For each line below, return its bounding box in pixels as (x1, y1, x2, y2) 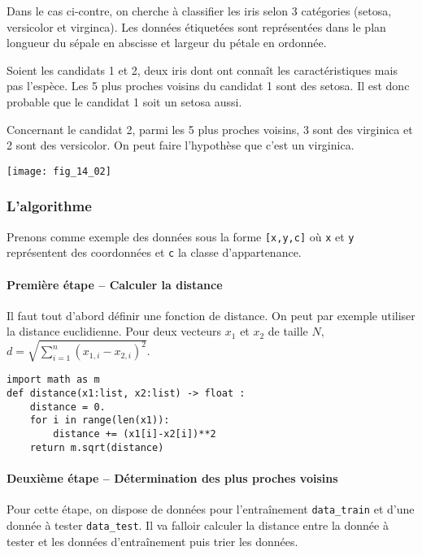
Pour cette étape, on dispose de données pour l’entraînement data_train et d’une (7, 501, 415, 518)
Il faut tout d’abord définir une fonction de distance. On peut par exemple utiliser (7, 306, 415, 323)
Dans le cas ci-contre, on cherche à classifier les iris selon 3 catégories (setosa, (7, 2, 392, 19)
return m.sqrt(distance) (29, 441, 164, 453)
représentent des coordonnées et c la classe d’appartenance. (7, 244, 302, 261)
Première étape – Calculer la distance (7, 275, 223, 293)
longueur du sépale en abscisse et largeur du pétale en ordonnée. (7, 34, 327, 51)
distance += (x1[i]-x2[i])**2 (53, 428, 216, 440)
